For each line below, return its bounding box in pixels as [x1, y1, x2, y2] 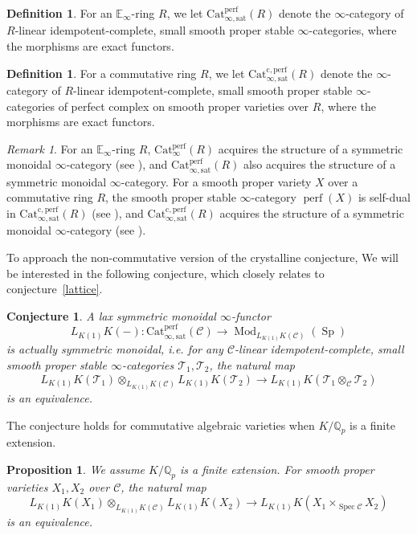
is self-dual [358, 189, 411, 206]
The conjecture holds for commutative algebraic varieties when [6, 416, 315, 433]
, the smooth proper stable [105, 189, 236, 206]
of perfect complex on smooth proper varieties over [58, 97, 309, 114]
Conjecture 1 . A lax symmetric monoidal [6, 307, 216, 324]
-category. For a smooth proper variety [121, 173, 312, 190]
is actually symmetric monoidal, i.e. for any [6, 341, 223, 357]
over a [328, 173, 358, 190]
